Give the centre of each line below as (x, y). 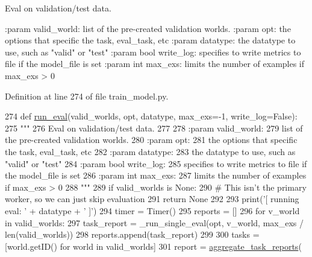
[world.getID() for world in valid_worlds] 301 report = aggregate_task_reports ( (153, 246)
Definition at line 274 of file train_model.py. (87, 96)
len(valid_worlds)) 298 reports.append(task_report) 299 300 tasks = (132, 234)
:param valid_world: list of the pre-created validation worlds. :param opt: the (148, 28)
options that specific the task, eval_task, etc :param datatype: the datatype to (150, 40)
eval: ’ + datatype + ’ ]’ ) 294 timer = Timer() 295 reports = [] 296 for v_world (152, 210)
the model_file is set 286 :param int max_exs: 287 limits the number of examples (156, 175)
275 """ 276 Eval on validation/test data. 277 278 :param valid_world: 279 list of (154, 128)
